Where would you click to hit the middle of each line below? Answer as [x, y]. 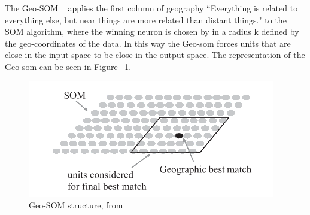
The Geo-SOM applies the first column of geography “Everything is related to [151, 8]
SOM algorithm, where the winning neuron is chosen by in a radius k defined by [152, 31]
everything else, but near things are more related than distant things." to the [146, 19]
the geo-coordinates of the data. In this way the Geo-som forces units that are [148, 43]
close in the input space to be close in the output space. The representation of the [155, 55]
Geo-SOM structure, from [76, 205]
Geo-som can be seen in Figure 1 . [68, 66]
